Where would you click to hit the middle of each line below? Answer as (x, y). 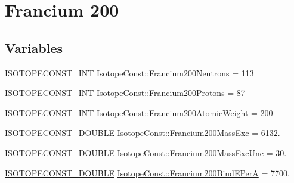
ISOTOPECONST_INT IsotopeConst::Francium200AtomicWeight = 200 (139, 112)
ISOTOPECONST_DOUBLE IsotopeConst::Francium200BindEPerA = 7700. (147, 173)
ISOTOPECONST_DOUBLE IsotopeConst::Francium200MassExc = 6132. (143, 133)
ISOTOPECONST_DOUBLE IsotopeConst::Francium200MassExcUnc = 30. (146, 152)
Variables (34, 47)
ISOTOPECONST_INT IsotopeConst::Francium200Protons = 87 (125, 93)
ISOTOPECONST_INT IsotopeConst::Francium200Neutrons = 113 (129, 72)
